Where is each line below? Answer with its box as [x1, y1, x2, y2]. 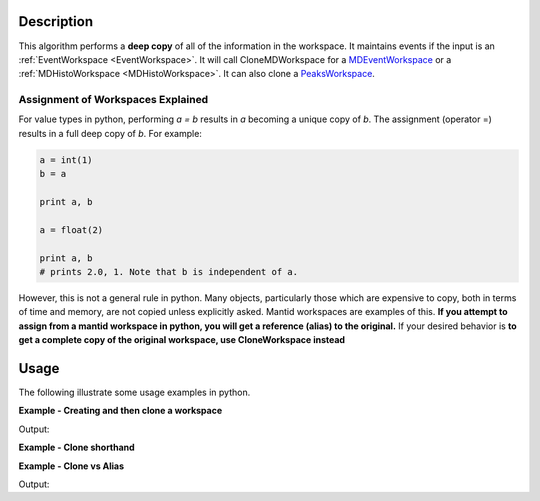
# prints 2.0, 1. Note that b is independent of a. [39, 266, 299, 277]
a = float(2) [39, 224, 104, 235]
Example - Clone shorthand [18, 441, 135, 454]
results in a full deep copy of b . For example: [18, 127, 202, 139]
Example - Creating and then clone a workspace [18, 405, 223, 417]
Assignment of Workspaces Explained [18, 93, 209, 107]
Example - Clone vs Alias [18, 460, 125, 472]
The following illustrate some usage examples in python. [18, 386, 251, 398]
